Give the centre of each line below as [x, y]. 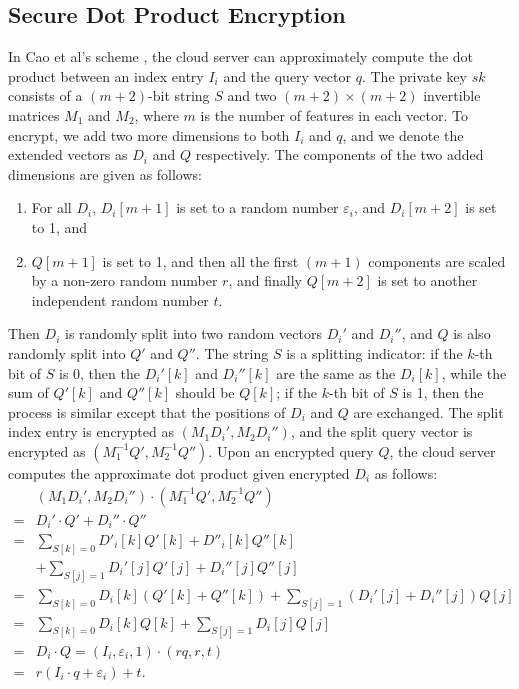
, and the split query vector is [381, 431]
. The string [232, 352]
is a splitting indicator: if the [374, 352]
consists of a [45, 95]
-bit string [179, 95]
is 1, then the [443, 392]
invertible [452, 95]
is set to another [427, 280]
